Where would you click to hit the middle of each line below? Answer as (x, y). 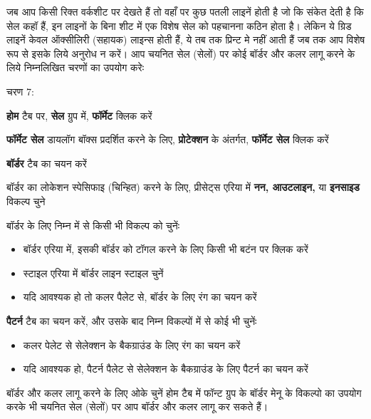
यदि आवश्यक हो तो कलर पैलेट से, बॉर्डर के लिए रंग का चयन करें (140, 297)
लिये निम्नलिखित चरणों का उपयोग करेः (75, 67)
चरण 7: (20, 91)
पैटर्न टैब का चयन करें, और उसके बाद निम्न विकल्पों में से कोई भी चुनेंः (132, 320)
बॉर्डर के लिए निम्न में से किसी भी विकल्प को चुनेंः (93, 225)
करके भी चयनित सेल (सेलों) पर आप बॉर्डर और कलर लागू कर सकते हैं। (137, 407)
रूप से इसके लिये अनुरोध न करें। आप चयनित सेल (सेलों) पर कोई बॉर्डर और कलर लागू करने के (181, 53)
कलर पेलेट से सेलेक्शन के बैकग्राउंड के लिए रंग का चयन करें (132, 345)
